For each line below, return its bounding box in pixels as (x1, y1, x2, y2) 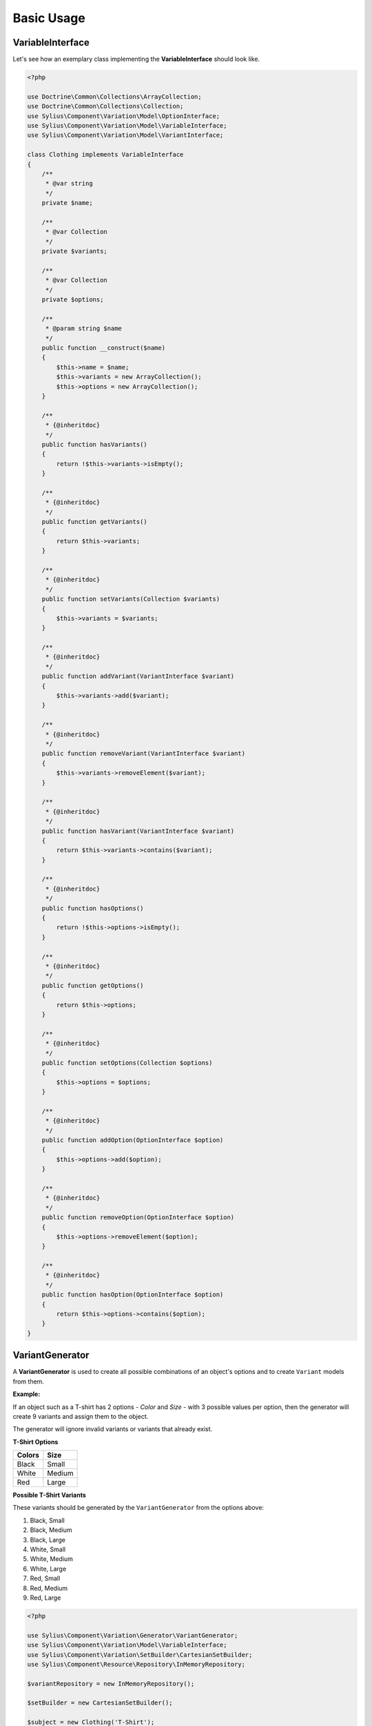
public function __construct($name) (41, 344, 165, 351)
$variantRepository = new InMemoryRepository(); (27, 1680, 195, 1687)
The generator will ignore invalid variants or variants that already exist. (12, 1425, 213, 1433)
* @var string (45, 180, 93, 188)
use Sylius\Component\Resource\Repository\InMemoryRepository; (27, 1660, 246, 1668)
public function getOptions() (41, 981, 144, 989)
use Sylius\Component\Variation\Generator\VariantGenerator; (27, 1631, 238, 1639)
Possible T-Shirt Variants (12, 1491, 86, 1500)
